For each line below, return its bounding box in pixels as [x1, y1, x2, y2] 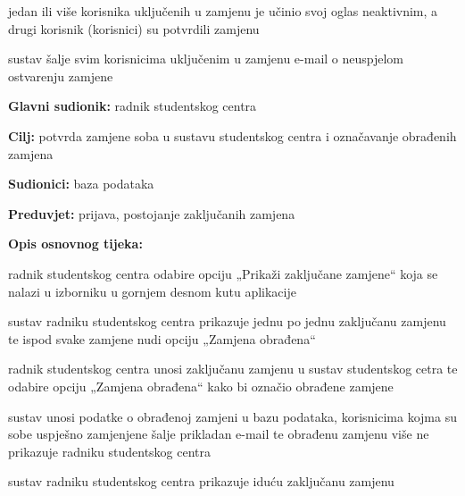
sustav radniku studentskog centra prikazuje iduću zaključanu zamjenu [8, 472, 394, 491]
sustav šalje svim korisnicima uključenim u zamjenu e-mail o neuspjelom [8, 49, 404, 68]
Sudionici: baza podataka [8, 174, 154, 193]
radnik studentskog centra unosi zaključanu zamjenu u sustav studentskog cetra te [8, 359, 458, 378]
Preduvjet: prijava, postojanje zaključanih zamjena [8, 204, 295, 223]
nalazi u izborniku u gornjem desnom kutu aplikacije [8, 282, 296, 300]
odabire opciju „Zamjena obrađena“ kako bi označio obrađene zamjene [8, 376, 394, 395]
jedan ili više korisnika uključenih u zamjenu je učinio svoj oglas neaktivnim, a [8, 2, 438, 20]
